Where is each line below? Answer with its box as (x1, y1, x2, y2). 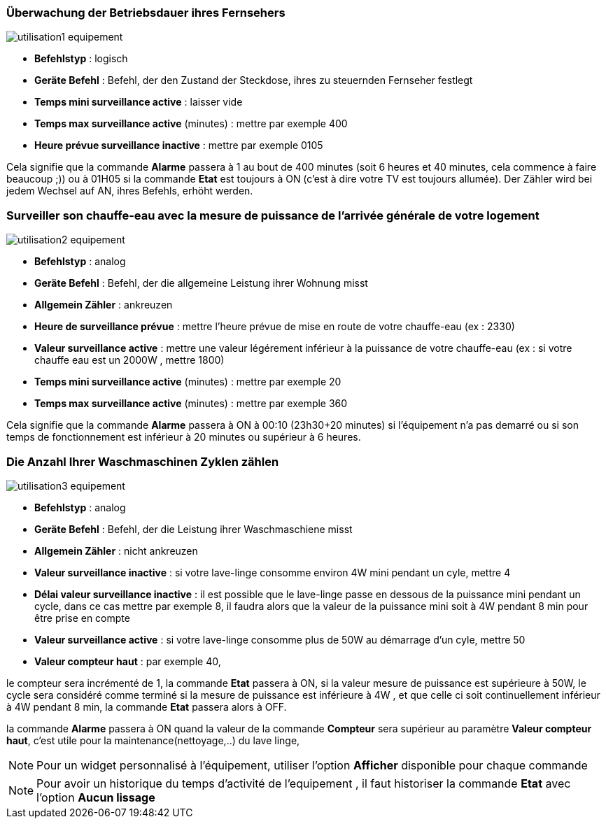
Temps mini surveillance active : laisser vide (34, 96, 243, 108)
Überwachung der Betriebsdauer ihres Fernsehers (6, 6, 286, 20)
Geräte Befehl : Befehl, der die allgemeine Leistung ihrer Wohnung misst (34, 277, 368, 290)
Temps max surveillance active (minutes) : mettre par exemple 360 (34, 397, 348, 410)
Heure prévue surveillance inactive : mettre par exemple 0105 (34, 139, 323, 152)
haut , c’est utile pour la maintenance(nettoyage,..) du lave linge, (6, 734, 300, 746)
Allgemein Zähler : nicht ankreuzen (34, 544, 198, 557)
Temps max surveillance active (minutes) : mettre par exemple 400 (34, 118, 348, 130)
